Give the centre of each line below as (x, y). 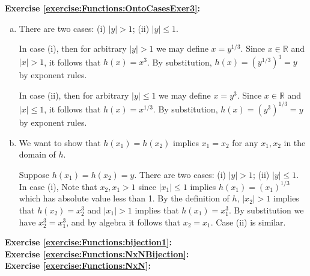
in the (295, 142)
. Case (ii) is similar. (248, 222)
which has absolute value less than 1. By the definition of (124, 198)
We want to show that (60, 142)
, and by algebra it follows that (123, 222)
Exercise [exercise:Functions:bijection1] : (88, 242)
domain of (37, 154)
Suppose (34, 174)
